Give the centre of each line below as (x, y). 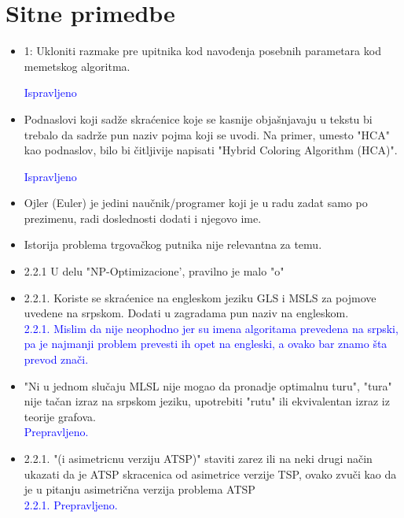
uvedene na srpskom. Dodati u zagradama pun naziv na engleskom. (186, 313)
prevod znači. (56, 359)
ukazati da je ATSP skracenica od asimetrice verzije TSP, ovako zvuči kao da (210, 474)
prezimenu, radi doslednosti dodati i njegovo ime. (143, 218)
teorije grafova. (60, 416)
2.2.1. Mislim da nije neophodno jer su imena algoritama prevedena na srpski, (211, 328)
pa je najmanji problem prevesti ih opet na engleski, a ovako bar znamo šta (206, 344)
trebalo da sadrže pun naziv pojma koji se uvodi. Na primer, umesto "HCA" (207, 134)
